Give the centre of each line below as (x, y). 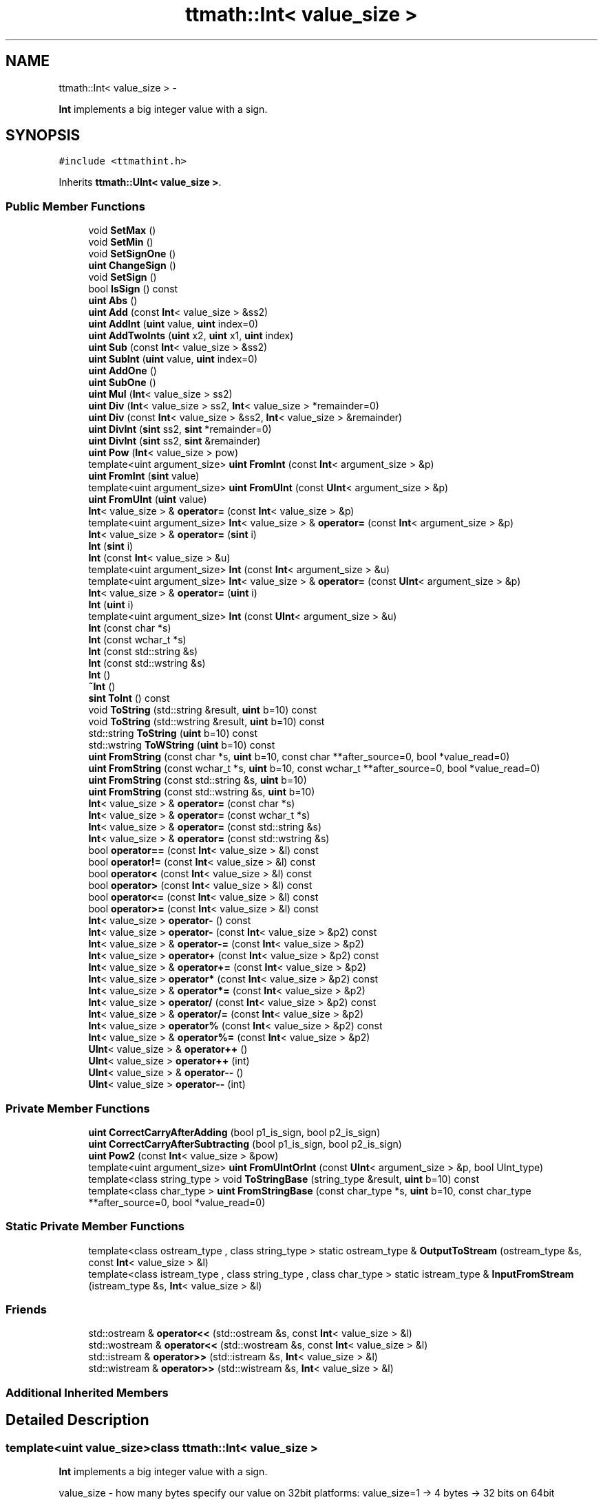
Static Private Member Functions (95, 1226)
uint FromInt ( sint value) (144, 476)
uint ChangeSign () (132, 266)
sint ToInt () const (129, 698)
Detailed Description (77, 1420)
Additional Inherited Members (87, 1392)
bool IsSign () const (133, 289)
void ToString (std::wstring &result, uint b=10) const (207, 722)
